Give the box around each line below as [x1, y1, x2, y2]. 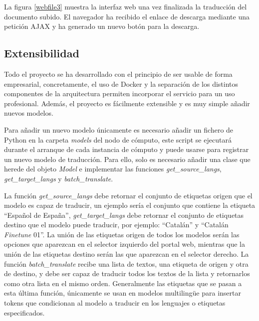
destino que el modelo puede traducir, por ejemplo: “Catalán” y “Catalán [4, 219, 229, 230]
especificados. [4, 307, 45, 318]
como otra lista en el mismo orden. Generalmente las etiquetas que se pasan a [4, 278, 242, 288]
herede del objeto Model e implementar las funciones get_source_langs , [4, 163, 222, 174]
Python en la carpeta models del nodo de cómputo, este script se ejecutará [4, 134, 232, 145]
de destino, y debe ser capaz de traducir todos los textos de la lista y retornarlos [4, 268, 250, 279]
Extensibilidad [4, 45, 79, 61]
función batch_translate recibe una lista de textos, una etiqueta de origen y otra [4, 258, 249, 269]
